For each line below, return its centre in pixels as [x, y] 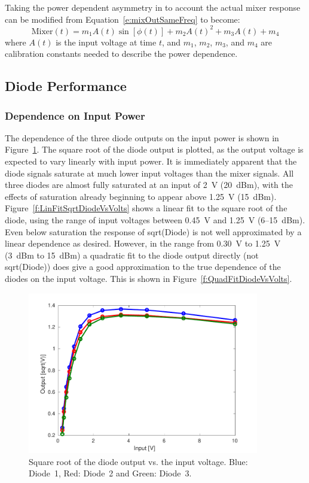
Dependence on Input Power [75, 115]
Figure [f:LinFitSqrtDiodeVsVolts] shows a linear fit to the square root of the [146, 208]
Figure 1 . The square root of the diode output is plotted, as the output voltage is [154, 149]
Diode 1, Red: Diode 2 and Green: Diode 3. [110, 473]
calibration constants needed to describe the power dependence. [121, 54]
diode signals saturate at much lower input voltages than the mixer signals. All [149, 173]
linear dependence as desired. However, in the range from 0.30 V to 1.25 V [143, 243]
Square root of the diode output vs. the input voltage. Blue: [138, 461]
